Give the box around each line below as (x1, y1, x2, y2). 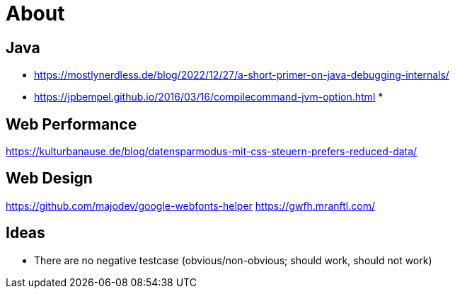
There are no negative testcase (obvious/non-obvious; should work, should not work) (34, 254, 432, 266)
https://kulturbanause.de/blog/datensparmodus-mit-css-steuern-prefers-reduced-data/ (6, 145, 417, 158)
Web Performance (6, 115, 137, 133)
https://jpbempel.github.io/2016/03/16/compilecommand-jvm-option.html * (34, 91, 384, 103)
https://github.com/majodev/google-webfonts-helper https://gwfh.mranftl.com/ (6, 199, 375, 212)
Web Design (6, 169, 93, 188)
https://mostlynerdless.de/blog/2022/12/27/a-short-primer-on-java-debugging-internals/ (34, 69, 449, 81)
